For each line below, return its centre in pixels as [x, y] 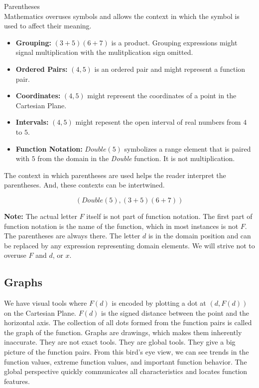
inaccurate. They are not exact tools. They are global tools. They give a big [120, 342]
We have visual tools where [46, 303]
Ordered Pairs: [42, 69]
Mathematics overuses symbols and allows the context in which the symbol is [122, 16]
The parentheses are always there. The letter [72, 236]
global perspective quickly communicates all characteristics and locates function [126, 371]
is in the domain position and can [199, 236]
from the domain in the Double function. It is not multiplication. [136, 158]
